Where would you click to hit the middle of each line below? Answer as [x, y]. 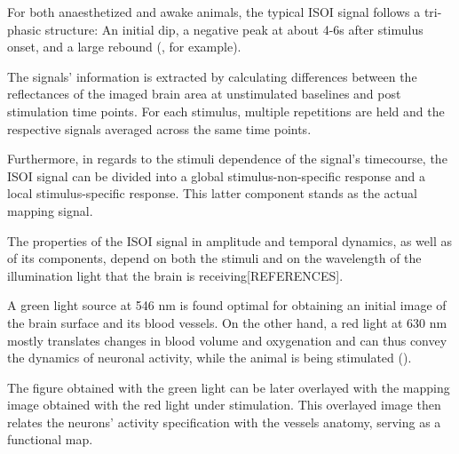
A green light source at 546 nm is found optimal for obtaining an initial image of [227, 305]
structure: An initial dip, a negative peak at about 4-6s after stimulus [234, 29]
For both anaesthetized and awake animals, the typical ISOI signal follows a [214, 12]
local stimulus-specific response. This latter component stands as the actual [212, 193]
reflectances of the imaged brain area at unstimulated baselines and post [204, 94]
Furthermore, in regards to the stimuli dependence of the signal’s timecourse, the [227, 159]
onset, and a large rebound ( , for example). [124, 47]
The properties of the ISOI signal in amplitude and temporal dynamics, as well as [230, 240]
